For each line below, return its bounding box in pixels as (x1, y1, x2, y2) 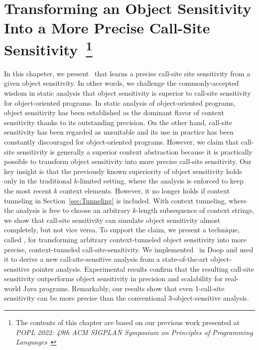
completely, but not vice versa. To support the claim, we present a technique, (4, 224, 240, 235)
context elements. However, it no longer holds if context (59, 185, 230, 195)
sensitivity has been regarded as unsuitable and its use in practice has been (4, 127, 234, 137)
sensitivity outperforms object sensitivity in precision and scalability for (4, 273, 223, 284)
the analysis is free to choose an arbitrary (4, 205, 130, 215)
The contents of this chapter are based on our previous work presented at (15, 317, 240, 328)
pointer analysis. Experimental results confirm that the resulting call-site (32, 263, 254, 274)
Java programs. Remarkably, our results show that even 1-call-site (23, 283, 225, 293)
